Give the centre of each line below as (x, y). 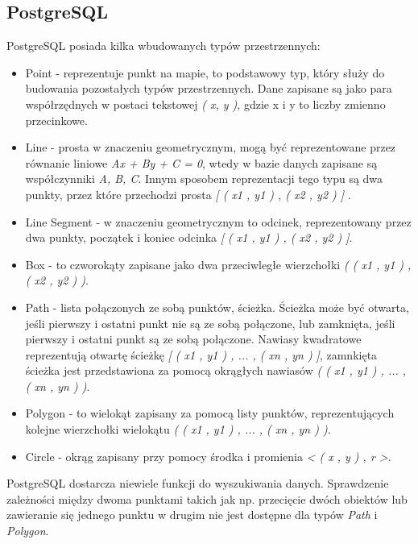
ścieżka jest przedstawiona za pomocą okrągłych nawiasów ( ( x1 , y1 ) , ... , (216, 370)
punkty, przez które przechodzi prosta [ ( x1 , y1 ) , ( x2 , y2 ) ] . (188, 194)
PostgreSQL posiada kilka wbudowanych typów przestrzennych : (163, 46)
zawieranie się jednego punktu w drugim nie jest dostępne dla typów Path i (192, 515)
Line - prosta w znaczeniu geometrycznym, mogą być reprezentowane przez (211, 147)
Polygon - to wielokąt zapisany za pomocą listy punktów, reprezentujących (210, 413)
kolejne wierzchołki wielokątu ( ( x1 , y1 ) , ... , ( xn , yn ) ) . (178, 429)
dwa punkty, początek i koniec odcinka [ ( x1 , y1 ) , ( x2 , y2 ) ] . (189, 237)
